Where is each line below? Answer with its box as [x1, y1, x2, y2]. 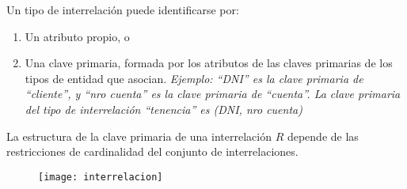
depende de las [287, 127, 359, 144]
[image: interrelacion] [38, 171, 163, 183]
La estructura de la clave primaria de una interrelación [6, 127, 272, 144]
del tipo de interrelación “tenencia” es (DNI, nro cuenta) [25, 100, 302, 117]
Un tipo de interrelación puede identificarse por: [6, 2, 239, 17]
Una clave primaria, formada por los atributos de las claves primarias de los [25, 55, 393, 71]
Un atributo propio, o [25, 28, 130, 44]
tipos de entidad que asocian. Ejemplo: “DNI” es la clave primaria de [25, 70, 363, 86]
